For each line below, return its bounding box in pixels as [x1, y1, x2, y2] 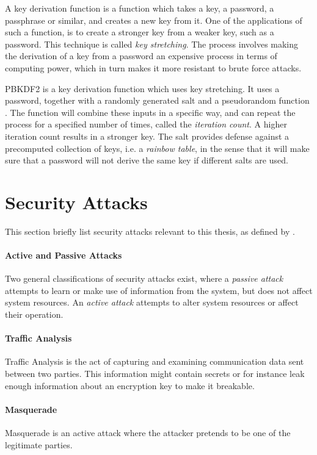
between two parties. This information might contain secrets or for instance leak [5, 367, 305, 379]
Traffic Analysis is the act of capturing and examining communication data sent [5, 355, 304, 368]
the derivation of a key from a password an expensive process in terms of [5, 49, 277, 62]
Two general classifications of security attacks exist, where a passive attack [5, 272, 283, 285]
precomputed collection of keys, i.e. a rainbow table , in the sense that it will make [5, 142, 310, 154]
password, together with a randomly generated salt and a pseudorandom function [5, 94, 310, 107]
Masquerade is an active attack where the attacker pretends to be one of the [5, 426, 291, 439]
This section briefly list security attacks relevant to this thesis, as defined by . [5, 224, 295, 237]
